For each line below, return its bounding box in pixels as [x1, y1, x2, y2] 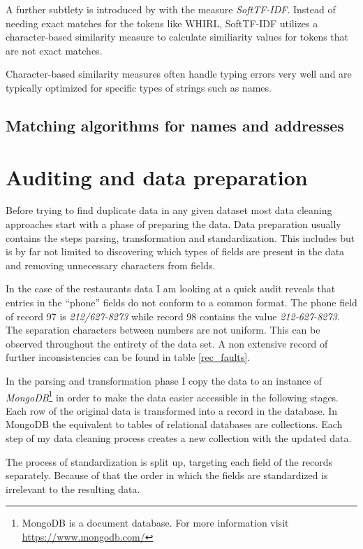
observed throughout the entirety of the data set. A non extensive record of [6, 336, 328, 350]
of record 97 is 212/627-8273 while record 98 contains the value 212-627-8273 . [6, 308, 340, 323]
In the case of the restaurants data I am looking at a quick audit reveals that [6, 281, 336, 296]
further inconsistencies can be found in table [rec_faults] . [6, 350, 251, 364]
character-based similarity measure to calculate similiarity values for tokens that [6, 29, 349, 44]
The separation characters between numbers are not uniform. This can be [6, 322, 320, 337]
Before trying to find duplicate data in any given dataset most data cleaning [6, 203, 332, 218]
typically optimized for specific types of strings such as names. [6, 80, 272, 94]
